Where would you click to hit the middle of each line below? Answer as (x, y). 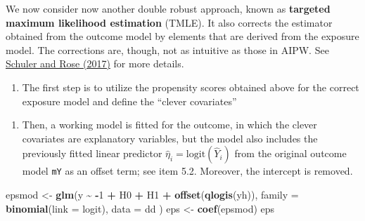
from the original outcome (290, 153)
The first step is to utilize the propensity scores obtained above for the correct (191, 87)
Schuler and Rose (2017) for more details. (95, 63)
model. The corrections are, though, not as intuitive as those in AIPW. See (167, 49)
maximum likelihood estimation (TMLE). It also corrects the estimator (169, 22)
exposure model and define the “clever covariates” (129, 101)
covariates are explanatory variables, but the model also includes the (170, 138)
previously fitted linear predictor (92, 153)
